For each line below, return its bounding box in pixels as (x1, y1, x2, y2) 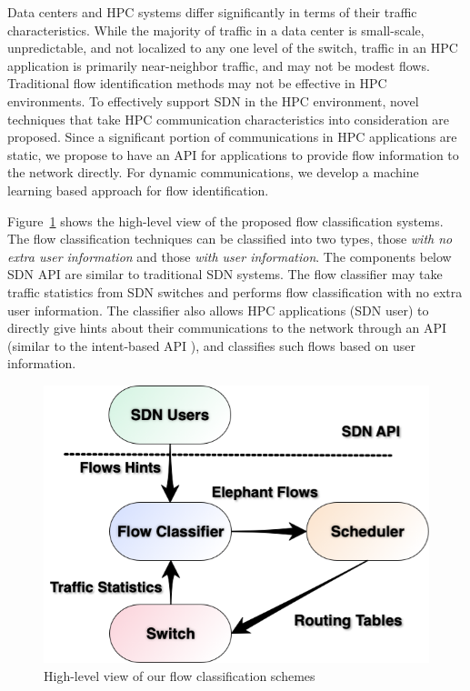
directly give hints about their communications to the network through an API (7, 318, 447, 337)
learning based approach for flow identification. (7, 180, 269, 199)
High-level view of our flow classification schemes (44, 666, 315, 685)
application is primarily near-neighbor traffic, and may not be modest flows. (7, 55, 430, 75)
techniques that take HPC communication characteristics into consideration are (7, 109, 449, 128)
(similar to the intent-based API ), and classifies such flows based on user (7, 335, 415, 355)
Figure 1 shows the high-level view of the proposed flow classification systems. (7, 211, 444, 230)
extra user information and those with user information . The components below (7, 246, 452, 265)
